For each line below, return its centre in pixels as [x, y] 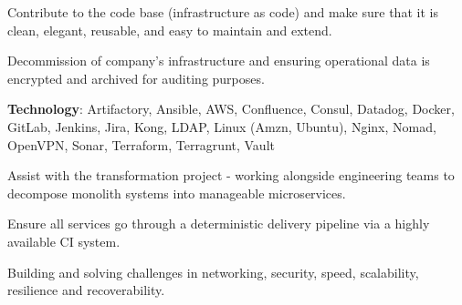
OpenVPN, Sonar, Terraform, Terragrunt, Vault [141, 144]
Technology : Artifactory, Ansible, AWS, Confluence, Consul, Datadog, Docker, [231, 109]
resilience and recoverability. [86, 290]
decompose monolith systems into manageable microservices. [177, 193]
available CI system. [64, 241]
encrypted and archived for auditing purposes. [136, 78]
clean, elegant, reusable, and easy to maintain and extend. [170, 30]
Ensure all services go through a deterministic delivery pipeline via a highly [219, 224]
